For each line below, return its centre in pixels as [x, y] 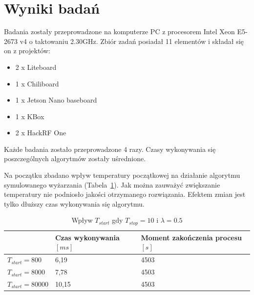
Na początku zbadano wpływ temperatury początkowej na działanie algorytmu [122, 175]
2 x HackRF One [41, 133]
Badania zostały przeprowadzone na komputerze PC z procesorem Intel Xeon [119, 32]
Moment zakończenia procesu [191, 237]
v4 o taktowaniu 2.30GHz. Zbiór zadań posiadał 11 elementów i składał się [132, 41]
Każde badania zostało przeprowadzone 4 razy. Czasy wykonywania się [110, 149]
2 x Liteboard [36, 67]
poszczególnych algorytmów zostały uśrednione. [75, 158]
